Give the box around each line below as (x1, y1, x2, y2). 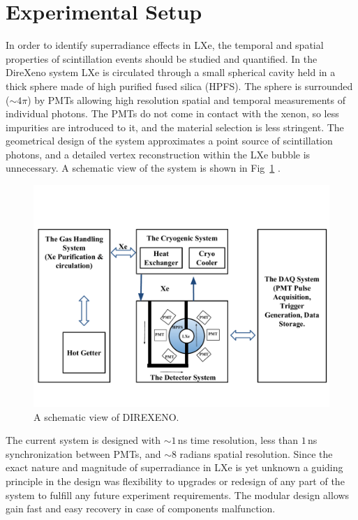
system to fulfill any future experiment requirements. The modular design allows (6, 487, 350, 502)
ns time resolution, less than (177, 433, 299, 447)
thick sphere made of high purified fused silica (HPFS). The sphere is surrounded (6, 78, 353, 93)
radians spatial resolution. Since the (179, 446, 333, 461)
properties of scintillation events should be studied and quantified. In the (6, 51, 318, 66)
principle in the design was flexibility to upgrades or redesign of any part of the (6, 474, 345, 489)
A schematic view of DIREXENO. (33, 409, 179, 424)
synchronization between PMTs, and (6, 446, 161, 461)
